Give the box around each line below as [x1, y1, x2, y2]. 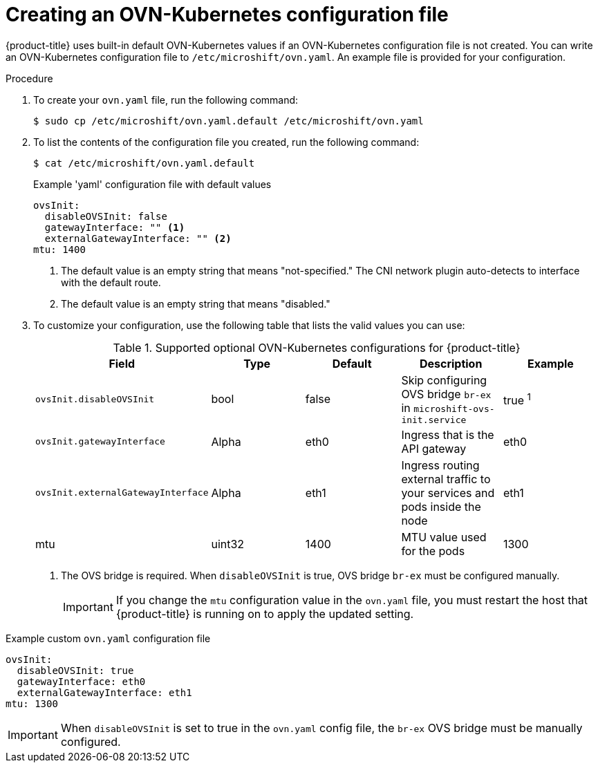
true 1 [503, 391, 531, 407]
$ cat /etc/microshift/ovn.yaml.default [33, 157, 255, 169]
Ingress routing [401, 458, 480, 472]
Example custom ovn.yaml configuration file [6, 632, 211, 644]
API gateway [401, 441, 467, 456]
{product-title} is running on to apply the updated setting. [115, 606, 414, 621]
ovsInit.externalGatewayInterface [35, 487, 209, 498]
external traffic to [401, 471, 491, 486]
